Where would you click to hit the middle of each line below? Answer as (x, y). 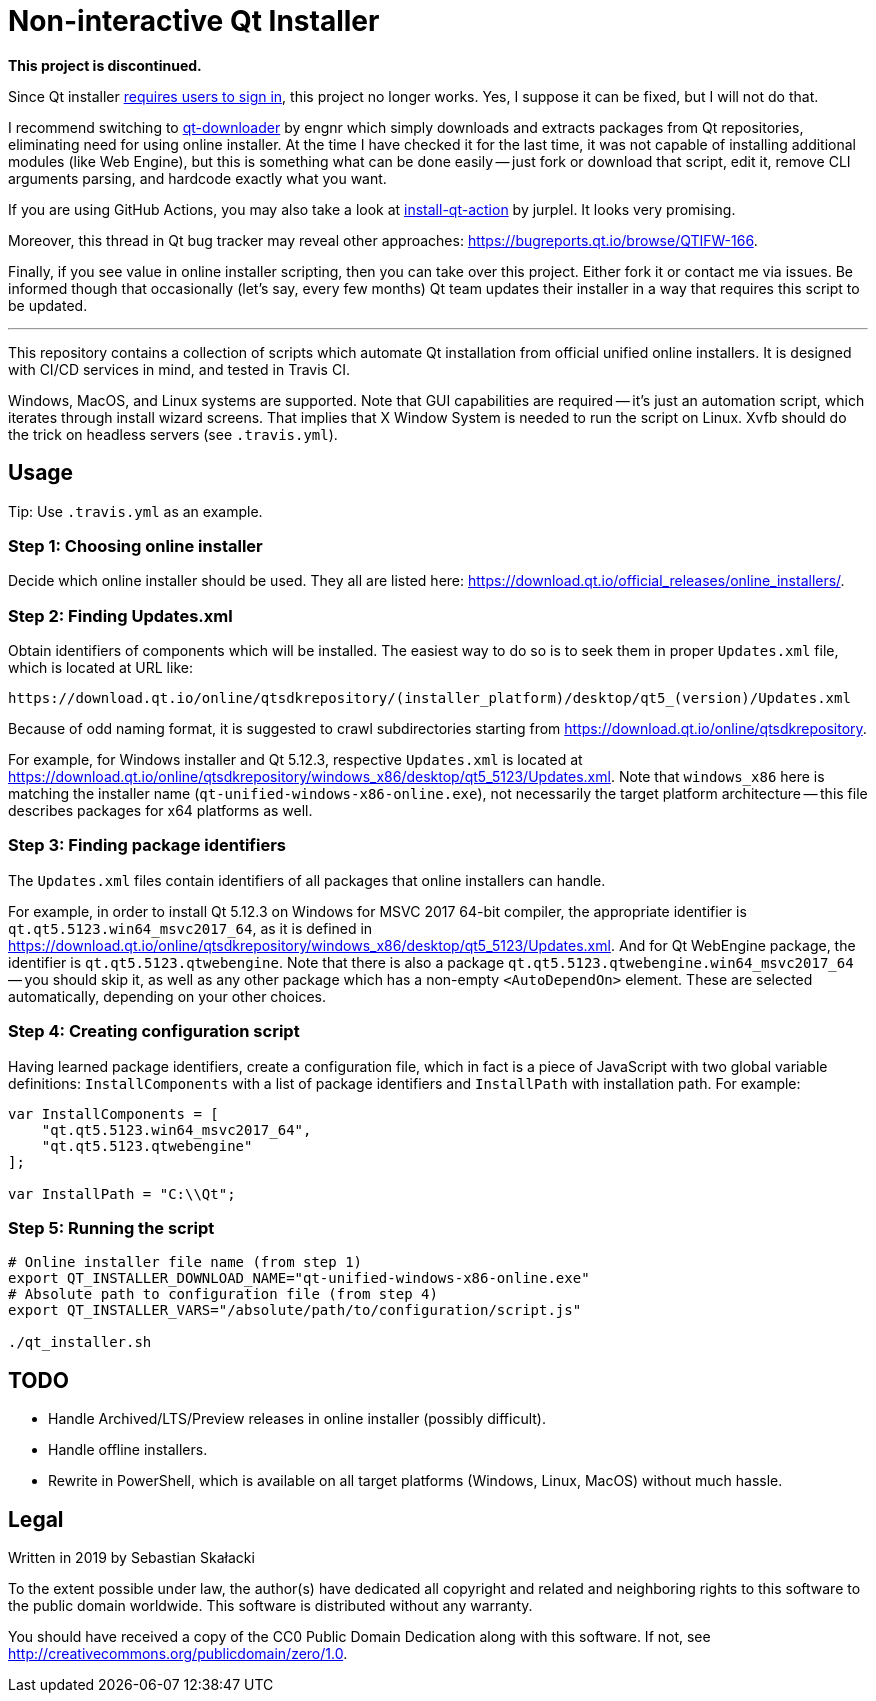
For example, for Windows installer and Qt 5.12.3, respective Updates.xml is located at (295, 760)
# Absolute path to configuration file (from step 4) (223, 1294)
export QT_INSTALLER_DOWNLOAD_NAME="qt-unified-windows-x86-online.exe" (299, 1278)
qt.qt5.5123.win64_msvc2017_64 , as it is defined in (190, 928)
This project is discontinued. (105, 65)
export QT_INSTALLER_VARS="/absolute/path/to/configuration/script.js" (295, 1310)
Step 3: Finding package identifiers (147, 845)
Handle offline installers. (128, 1450)
